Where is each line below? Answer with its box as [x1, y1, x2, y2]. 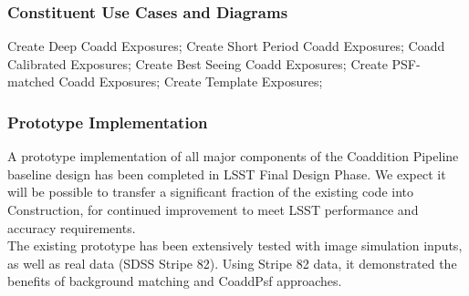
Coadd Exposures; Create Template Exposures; [58, 72, 323, 91]
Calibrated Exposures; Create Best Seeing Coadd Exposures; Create [7, 54, 388, 73]
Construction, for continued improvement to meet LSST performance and [7, 200, 419, 219]
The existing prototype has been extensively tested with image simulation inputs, [7, 236, 463, 255]
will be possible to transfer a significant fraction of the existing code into [7, 182, 414, 201]
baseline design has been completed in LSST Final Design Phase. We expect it [7, 164, 446, 183]
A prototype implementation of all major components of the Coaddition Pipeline [7, 147, 459, 166]
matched [7, 72, 55, 91]
